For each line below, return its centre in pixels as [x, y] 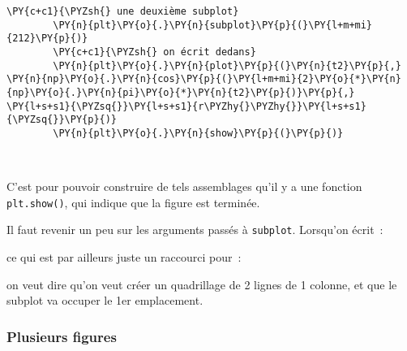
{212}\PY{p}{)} [47, 39]
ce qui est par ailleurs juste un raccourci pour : [124, 257]
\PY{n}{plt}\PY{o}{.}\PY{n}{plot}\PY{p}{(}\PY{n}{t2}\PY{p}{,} [227, 65]
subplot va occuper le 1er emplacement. [105, 300]
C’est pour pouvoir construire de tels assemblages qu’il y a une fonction [184, 186]
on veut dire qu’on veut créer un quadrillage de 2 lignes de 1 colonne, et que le [202, 284]
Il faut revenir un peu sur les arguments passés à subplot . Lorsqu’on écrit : [195, 230]
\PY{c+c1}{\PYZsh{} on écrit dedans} [154, 52]
